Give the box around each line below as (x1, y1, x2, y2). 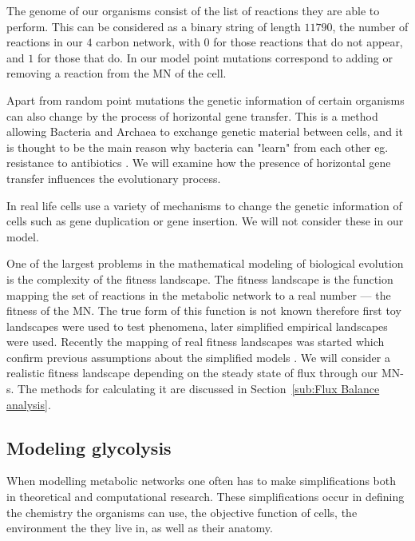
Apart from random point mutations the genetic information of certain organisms (6, 91, 405, 108)
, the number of (332, 18, 409, 34)
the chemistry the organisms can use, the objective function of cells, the (6, 503, 358, 520)
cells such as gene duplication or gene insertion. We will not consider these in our (6, 213, 404, 229)
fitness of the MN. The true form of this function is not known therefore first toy (6, 302, 401, 319)
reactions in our (6, 34, 83, 50)
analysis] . (6, 396, 51, 412)
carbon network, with (96, 34, 200, 50)
